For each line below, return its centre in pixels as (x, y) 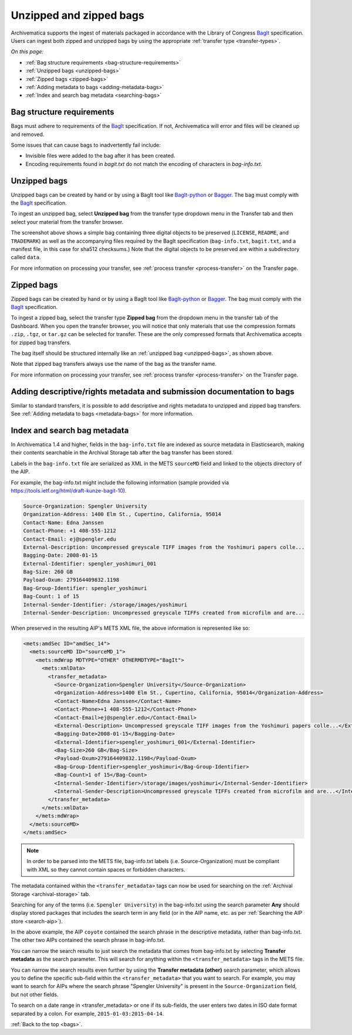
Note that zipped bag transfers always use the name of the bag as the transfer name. (114, 364)
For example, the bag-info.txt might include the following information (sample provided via (120, 482)
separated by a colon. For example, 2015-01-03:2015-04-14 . (87, 1013)
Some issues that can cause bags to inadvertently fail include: (86, 145)
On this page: (27, 52)
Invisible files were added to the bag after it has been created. (100, 156)
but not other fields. (35, 995)
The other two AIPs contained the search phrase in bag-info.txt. (88, 940)
